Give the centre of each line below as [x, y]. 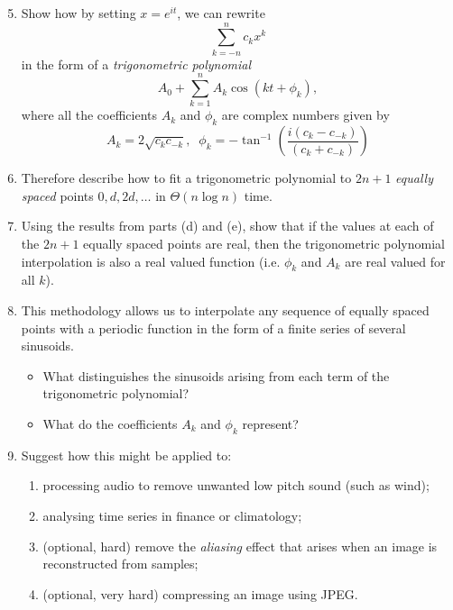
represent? [270, 423]
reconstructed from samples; [120, 564]
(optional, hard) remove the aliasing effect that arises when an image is [240, 546]
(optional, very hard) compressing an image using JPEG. [200, 593]
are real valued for [395, 261]
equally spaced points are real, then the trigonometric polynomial [264, 244]
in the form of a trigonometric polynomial [136, 64]
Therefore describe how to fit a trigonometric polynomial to [186, 178]
